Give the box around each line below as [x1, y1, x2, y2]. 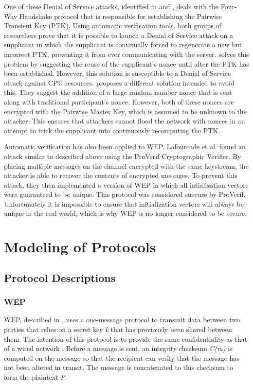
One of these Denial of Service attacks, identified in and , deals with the [4, 1, 219, 11]
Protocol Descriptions [4, 270, 116, 285]
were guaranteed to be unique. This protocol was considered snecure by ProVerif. [4, 189, 246, 199]
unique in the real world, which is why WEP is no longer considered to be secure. [4, 208, 247, 218]
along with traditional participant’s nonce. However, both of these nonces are [4, 96, 234, 106]
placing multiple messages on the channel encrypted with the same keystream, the [4, 160, 249, 171]
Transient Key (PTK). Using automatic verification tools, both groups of [4, 20, 221, 31]
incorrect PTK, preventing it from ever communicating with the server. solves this [4, 49, 249, 59]
